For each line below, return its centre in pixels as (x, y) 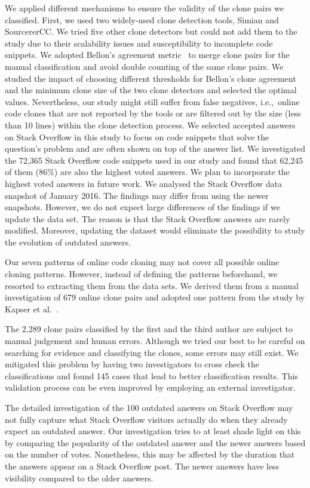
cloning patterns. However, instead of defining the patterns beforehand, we (141, 274)
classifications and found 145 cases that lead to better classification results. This (151, 375)
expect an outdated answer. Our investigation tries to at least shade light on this (153, 431)
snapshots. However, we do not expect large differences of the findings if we (142, 207)
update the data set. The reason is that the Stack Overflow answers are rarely (148, 218)
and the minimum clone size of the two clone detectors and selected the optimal (151, 90)
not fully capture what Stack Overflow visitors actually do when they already (146, 419)
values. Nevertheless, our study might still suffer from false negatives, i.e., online (152, 101)
